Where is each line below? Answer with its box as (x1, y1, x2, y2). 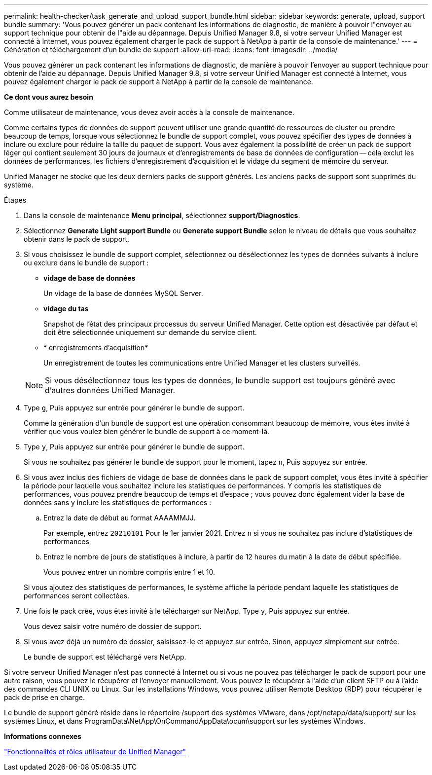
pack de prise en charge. (4, 693, 85, 701)
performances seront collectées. (24, 591, 130, 600)
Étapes (4, 196, 27, 204)
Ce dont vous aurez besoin (4, 93, 93, 101)
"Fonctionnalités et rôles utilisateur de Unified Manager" (4, 747, 186, 756)
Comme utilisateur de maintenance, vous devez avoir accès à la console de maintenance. (4, 108, 294, 116)
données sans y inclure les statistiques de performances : (24, 498, 212, 507)
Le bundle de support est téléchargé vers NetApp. (24, 653, 186, 661)
